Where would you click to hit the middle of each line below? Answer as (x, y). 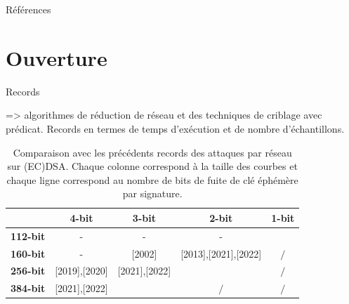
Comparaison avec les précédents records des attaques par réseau (152, 152)
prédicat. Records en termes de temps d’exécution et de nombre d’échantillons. (175, 128)
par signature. (152, 193)
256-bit (28, 271)
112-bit (28, 236)
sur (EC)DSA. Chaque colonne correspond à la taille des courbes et (152, 166)
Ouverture (57, 57)
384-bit (28, 288)
